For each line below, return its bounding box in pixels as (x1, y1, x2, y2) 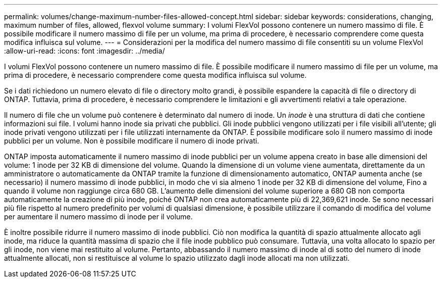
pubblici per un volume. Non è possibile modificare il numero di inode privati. (4, 136, 259, 145)
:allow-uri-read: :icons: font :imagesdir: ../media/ (4, 46, 165, 55)
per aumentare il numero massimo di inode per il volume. (4, 212, 193, 221)
